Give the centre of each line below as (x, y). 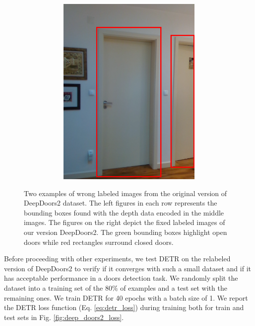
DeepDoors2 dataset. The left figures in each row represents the (121, 203)
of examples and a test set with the (174, 287)
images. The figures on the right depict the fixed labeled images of (125, 222)
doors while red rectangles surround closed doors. (99, 242)
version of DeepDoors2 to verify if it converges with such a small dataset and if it (127, 268)
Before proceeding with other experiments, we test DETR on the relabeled (117, 259)
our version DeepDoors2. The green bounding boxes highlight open (126, 232)
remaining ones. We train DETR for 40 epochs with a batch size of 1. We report (126, 297)
